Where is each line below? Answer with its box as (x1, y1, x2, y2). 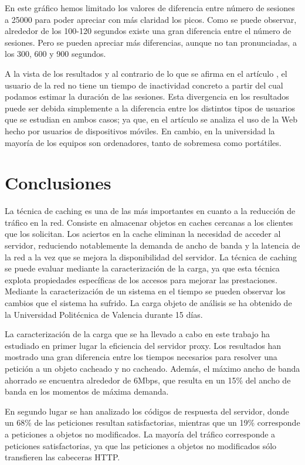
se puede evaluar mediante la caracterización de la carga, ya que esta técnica (5, 262, 280, 274)
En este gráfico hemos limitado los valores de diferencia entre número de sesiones (5, 2, 295, 13)
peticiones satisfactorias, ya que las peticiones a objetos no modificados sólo (5, 439, 277, 452)
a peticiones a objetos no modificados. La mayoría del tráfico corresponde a (5, 427, 276, 440)
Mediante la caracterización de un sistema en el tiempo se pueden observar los (5, 285, 286, 297)
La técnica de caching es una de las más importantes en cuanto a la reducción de (5, 205, 296, 217)
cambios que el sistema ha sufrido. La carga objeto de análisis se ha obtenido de (5, 297, 292, 308)
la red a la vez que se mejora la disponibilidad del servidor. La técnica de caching (5, 250, 297, 263)
